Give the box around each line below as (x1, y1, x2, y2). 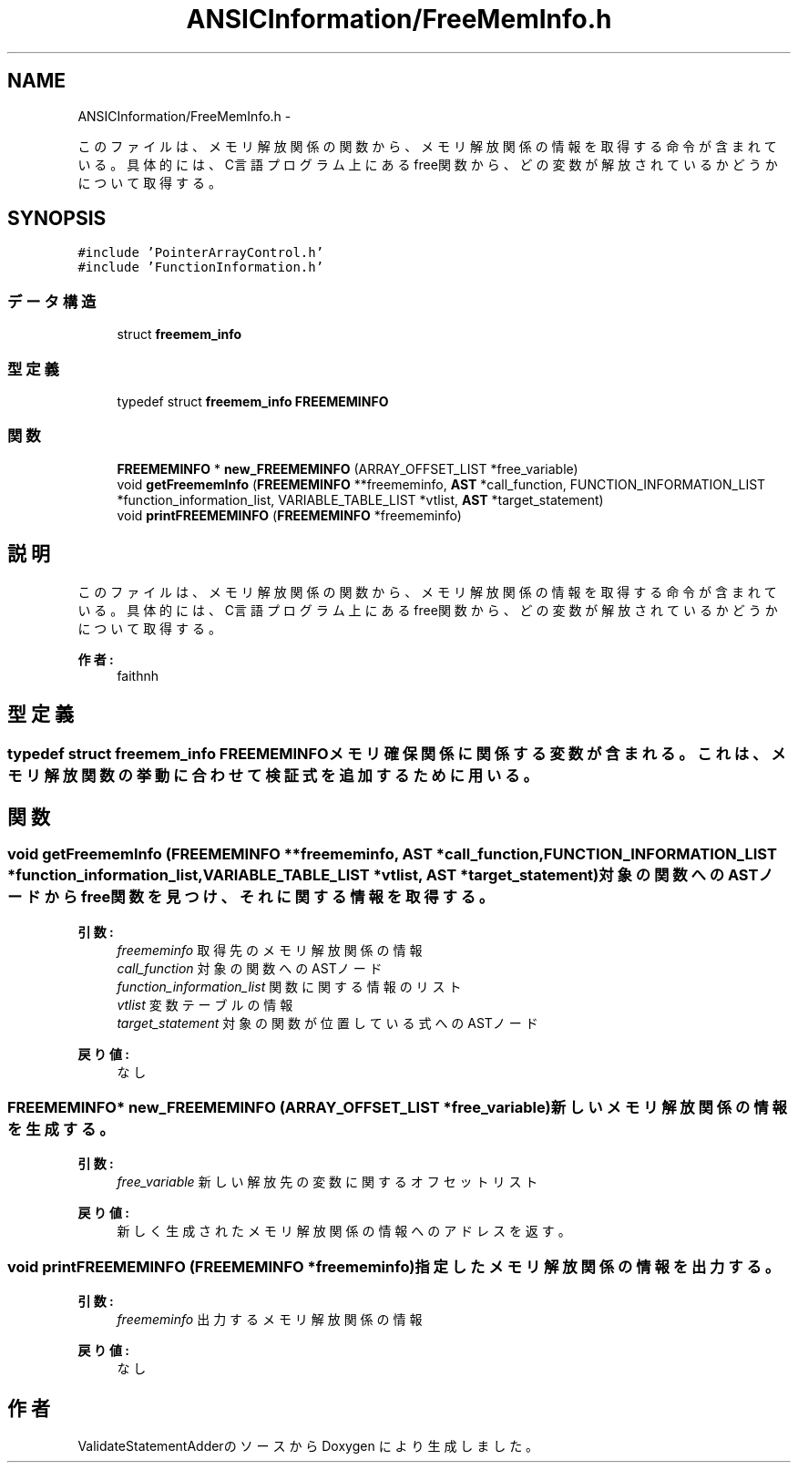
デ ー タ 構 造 (7, 292, 97, 311)
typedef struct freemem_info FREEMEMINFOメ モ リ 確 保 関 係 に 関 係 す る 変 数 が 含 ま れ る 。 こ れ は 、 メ (7, 745, 786, 764)
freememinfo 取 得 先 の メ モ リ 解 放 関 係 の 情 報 (117, 941, 423, 958)
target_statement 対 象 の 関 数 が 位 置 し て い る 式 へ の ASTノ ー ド (117, 1014, 538, 1031)
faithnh (117, 667, 159, 684)
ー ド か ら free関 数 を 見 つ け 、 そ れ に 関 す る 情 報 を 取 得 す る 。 (7, 888, 495, 907)
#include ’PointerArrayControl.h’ (77, 245, 324, 261)
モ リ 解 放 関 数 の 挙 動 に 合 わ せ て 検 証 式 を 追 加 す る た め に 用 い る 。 (7, 766, 538, 786)
